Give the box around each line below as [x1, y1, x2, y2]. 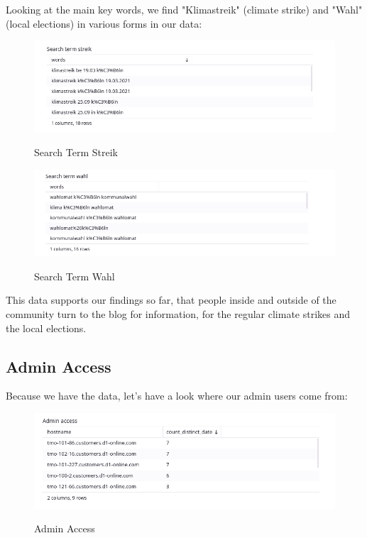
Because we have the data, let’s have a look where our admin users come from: [6, 388, 348, 403]
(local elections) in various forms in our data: [6, 16, 202, 31]
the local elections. [6, 320, 87, 335]
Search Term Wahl [34, 268, 115, 283]
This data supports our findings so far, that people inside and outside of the [6, 292, 336, 307]
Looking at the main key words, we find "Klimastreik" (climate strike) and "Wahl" [6, 2, 363, 16]
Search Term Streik [34, 145, 118, 160]
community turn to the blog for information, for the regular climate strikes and [6, 306, 351, 321]
